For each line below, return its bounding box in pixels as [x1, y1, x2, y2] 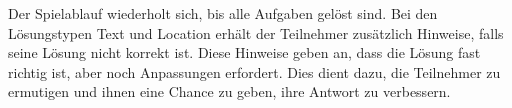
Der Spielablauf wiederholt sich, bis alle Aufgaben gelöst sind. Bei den [8, 3, 438, 23]
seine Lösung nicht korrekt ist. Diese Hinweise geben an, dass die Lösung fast [8, 42, 481, 63]
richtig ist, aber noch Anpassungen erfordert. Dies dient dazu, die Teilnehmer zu [8, 61, 501, 82]
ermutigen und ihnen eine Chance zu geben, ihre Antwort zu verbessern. [8, 81, 451, 102]
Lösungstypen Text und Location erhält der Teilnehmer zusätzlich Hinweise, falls [8, 22, 504, 43]
